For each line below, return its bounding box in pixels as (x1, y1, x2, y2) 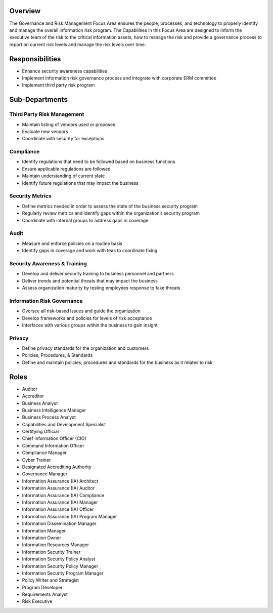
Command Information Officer (22, 442, 84, 448)
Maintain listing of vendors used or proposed (22, 121, 116, 128)
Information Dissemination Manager (22, 520, 97, 526)
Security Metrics (9, 192, 52, 199)
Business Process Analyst (22, 414, 76, 420)
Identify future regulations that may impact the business (22, 180, 139, 186)
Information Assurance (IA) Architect (22, 478, 99, 484)
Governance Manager (22, 471, 68, 477)
